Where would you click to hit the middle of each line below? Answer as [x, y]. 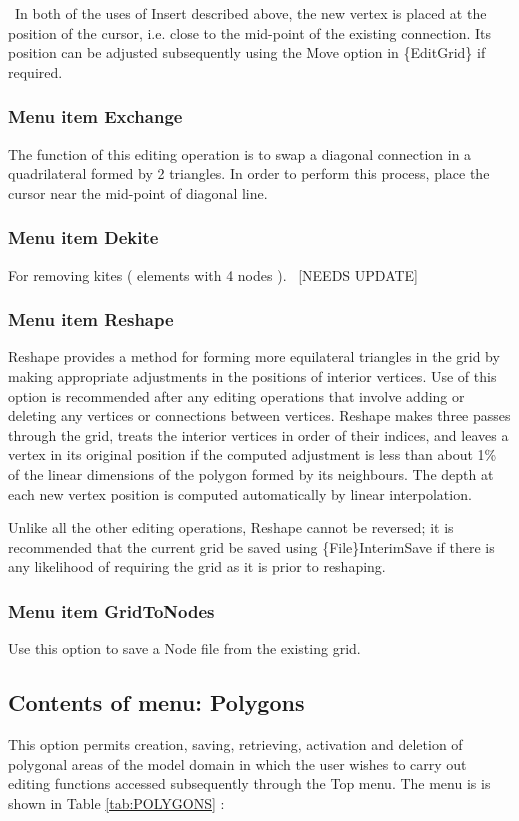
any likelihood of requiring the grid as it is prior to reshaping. [197, 566]
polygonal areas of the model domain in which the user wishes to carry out [237, 763]
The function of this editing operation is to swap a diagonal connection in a [240, 153]
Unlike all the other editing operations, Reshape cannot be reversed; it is [231, 527]
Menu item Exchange [95, 116]
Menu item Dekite [83, 237]
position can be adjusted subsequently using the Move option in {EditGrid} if [247, 52]
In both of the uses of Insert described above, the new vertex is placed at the [250, 13]
